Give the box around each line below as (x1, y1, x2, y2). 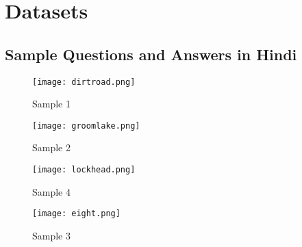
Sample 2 (32, 140, 71, 155)
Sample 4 (32, 184, 71, 198)
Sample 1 (32, 96, 71, 111)
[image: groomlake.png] (32, 120, 140, 131)
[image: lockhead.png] (32, 165, 136, 175)
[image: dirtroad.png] (32, 77, 136, 87)
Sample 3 (32, 228, 71, 242)
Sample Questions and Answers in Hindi (5, 43, 297, 64)
